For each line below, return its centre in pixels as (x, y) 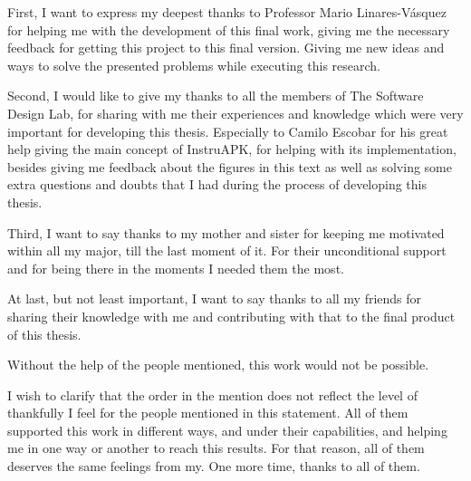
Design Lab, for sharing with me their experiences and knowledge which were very (235, 113)
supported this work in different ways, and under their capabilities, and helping (227, 430)
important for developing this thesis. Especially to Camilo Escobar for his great (228, 131)
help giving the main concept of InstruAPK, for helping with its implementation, (232, 149)
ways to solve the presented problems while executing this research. (194, 65)
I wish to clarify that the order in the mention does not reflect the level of (212, 394)
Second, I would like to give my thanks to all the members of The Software (216, 96)
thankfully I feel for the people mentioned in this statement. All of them (208, 413)
